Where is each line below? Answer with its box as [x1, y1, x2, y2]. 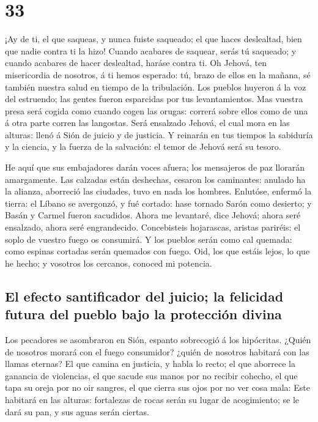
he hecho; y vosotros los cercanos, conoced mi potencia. [5, 256, 212, 269]
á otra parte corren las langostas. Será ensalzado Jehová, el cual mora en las [5, 116, 290, 129]
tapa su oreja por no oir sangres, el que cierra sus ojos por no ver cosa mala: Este [5, 381, 310, 394]
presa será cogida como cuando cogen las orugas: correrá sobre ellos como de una [5, 104, 308, 117]
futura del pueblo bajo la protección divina [5, 305, 282, 324]
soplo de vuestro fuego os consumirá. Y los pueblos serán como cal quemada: [5, 232, 292, 245]
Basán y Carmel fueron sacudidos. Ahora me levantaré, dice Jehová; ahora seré [5, 209, 301, 221]
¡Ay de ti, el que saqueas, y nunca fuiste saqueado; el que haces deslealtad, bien [5, 32, 302, 45]
